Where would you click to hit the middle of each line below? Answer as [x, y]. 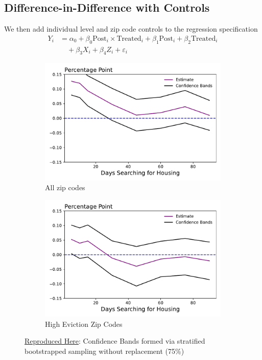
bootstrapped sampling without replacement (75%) [104, 351]
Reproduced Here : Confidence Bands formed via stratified [115, 341]
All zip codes [65, 187]
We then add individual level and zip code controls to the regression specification [131, 29]
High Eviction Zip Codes [84, 324]
